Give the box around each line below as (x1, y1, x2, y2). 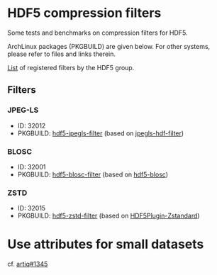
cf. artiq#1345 (7, 260, 48, 269)
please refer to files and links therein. (7, 50, 116, 58)
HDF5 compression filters (7, 5, 162, 21)
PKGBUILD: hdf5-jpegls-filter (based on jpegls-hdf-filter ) (17, 129, 184, 137)
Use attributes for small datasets (7, 236, 204, 252)
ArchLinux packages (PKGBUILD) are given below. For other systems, (7, 42, 211, 50)
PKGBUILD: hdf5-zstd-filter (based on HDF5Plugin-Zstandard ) (17, 211, 200, 220)
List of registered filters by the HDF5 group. (7, 63, 135, 72)
